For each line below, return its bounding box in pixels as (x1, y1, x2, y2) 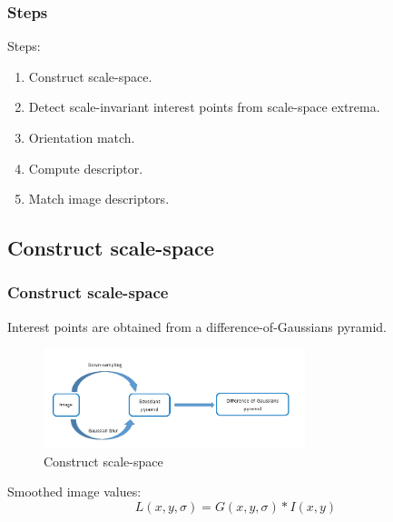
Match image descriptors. (28, 189, 170, 208)
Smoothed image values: (7, 482, 142, 501)
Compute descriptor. (28, 158, 143, 177)
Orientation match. (28, 128, 135, 146)
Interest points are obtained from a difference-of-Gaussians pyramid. (7, 316, 387, 336)
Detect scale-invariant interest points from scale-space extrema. (28, 97, 380, 116)
